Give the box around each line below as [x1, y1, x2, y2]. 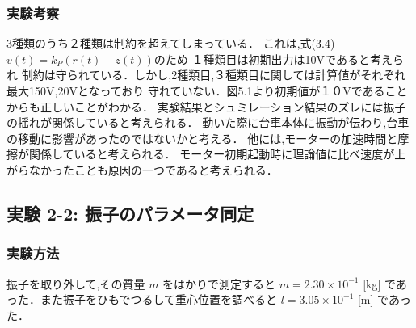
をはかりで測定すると [162, 275, 276, 292]
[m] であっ [357, 291, 411, 308]
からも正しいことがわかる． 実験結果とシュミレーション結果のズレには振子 [6, 98, 406, 115]
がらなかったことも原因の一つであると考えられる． [6, 161, 278, 178]
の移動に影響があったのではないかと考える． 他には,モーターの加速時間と [6, 129, 398, 146]
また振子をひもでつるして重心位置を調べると [40, 291, 278, 308]
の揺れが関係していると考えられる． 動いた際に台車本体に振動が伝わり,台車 [6, 114, 410, 131]
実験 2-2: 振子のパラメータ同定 [6, 200, 254, 225]
